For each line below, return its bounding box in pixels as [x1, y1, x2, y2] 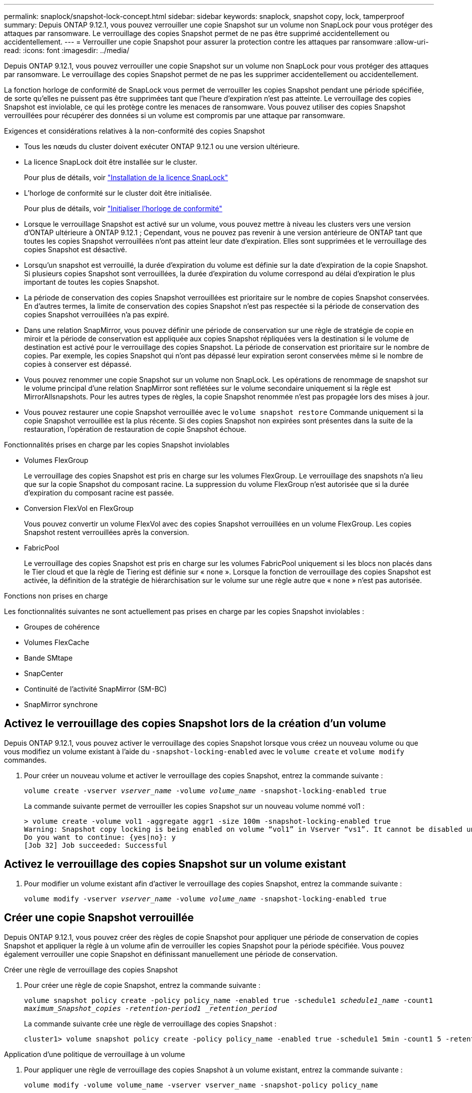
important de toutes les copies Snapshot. [24, 278, 159, 286]
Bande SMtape [24, 654, 73, 662]
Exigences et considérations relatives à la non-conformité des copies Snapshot [4, 127, 265, 135]
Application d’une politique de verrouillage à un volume [4, 1049, 185, 1058]
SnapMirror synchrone [24, 700, 98, 709]
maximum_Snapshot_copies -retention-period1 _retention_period [24, 1004, 277, 1012]
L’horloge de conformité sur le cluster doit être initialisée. [24, 189, 212, 197]
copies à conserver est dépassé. [24, 360, 131, 368]
